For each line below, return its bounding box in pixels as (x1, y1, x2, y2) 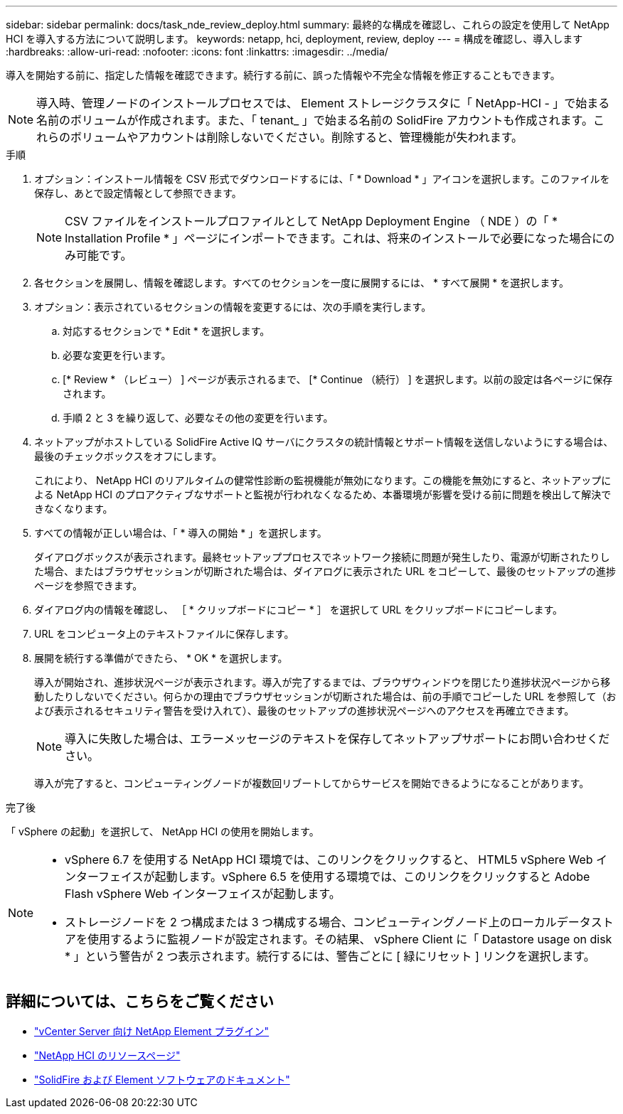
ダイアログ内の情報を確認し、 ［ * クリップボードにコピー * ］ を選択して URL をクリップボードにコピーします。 (34, 604, 563, 616)
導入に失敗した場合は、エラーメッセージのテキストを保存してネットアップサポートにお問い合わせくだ (65, 732, 610, 746)
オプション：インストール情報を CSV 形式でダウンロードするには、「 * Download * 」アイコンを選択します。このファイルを (34, 173, 610, 185)
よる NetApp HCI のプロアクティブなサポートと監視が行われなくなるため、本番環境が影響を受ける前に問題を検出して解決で (34, 488, 612, 500)
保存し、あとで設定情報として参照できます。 (34, 187, 242, 199)
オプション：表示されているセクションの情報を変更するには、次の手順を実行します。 (34, 301, 432, 313)
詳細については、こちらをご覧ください (6, 992, 274, 1011)
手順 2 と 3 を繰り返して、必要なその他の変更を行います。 (63, 412, 334, 424)
